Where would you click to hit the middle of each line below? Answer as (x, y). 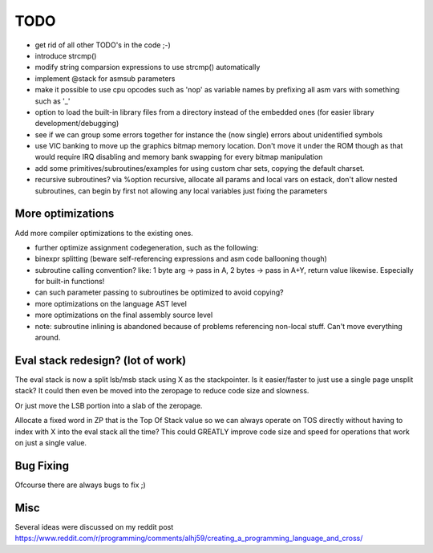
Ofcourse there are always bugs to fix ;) (80, 485)
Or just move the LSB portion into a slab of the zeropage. (109, 405)
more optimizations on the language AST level (111, 303)
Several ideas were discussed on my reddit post (94, 527)
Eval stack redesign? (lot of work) (101, 360)
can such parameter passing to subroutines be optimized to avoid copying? (159, 292)
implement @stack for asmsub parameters (105, 78)
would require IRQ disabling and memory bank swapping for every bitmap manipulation (179, 157)
